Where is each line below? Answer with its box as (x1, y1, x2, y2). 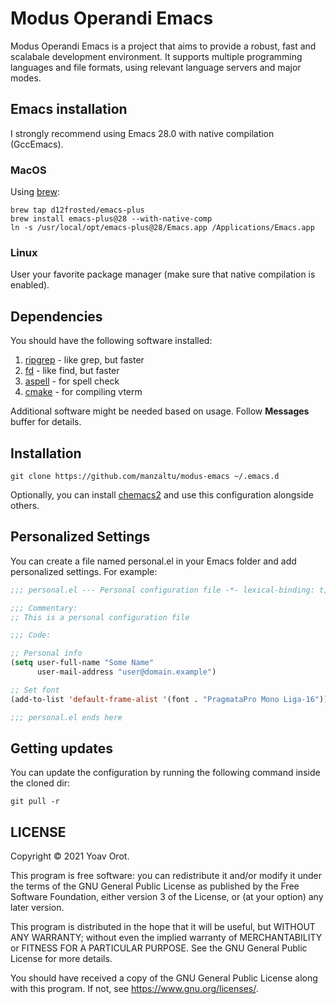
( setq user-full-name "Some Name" (10, 658, 155, 668)
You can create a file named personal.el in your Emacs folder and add (10, 555, 297, 567)
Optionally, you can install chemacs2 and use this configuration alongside (10, 488, 314, 501)
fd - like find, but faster (24, 365, 120, 377)
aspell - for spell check (24, 375, 120, 387)
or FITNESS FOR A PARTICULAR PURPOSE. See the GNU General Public (10, 942, 308, 954)
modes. (10, 72, 42, 84)
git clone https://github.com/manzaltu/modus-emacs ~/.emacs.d (10, 471, 280, 481)
